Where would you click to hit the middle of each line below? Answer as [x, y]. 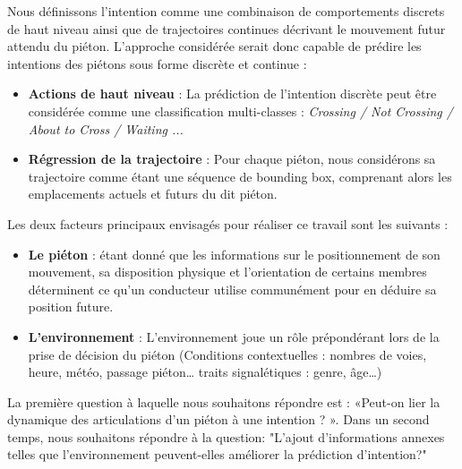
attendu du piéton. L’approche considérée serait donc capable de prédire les [214, 46]
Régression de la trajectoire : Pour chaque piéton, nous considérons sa [232, 159]
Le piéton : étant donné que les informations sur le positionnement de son [234, 254]
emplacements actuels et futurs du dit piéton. [153, 194]
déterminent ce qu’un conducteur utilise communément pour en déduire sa [232, 289]
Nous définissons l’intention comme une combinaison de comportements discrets [226, 11]
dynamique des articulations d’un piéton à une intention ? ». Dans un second [218, 419]
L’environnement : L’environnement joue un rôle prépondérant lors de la [234, 336]
